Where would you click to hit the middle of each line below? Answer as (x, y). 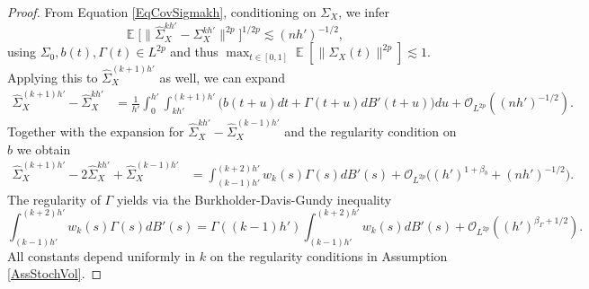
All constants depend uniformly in (102, 255)
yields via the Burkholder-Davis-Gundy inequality (254, 199)
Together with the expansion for (96, 131)
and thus (194, 52)
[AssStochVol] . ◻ (55, 273)
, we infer (364, 12)
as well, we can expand (223, 78)
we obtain (44, 149)
